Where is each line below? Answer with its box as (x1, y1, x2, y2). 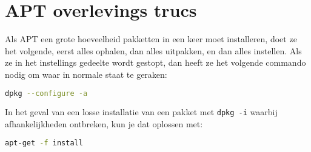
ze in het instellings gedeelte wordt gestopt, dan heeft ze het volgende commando (5, 56, 306, 69)
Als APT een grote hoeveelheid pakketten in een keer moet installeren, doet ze (5, 33, 297, 45)
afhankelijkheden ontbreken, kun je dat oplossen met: (5, 118, 203, 130)
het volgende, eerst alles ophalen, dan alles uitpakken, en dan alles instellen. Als (5, 44, 302, 57)
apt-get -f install (5, 138, 83, 147)
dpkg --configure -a (5, 89, 88, 98)
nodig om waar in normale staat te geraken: (5, 68, 167, 80)
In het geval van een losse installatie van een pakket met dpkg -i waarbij (5, 106, 278, 118)
